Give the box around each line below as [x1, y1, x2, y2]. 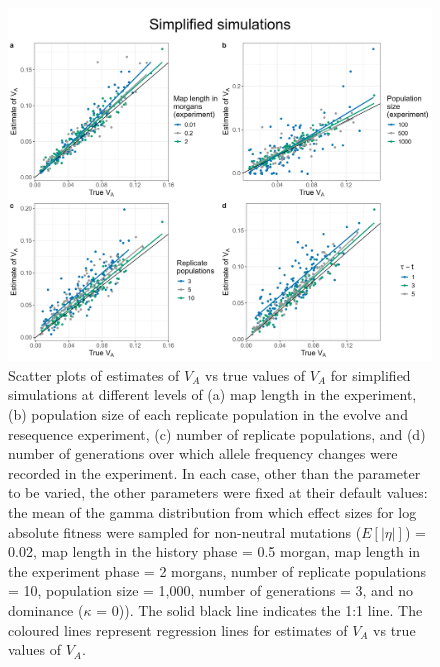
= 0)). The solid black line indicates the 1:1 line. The [96, 599, 423, 620]
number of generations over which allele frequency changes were [8, 443, 398, 464]
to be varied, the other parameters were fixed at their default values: [8, 482, 428, 503]
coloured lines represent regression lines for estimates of [8, 619, 348, 640]
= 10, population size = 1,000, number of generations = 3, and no [8, 580, 414, 601]
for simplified [330, 364, 411, 385]
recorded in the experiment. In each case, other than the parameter [8, 462, 421, 483]
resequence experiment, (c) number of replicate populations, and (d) [8, 423, 426, 444]
